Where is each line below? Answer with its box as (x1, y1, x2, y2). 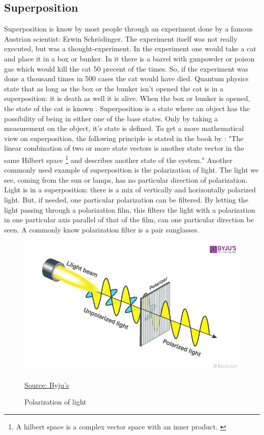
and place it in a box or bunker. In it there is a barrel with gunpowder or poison (4, 53, 255, 63)
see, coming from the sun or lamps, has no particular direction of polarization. (4, 174, 248, 185)
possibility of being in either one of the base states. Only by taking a (4, 113, 218, 123)
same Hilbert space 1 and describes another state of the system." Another (4, 153, 233, 165)
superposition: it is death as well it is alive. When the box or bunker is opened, (4, 93, 250, 104)
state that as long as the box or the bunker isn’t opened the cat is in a (4, 83, 224, 93)
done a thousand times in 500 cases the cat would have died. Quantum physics (4, 73, 249, 84)
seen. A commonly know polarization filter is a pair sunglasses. (4, 224, 200, 235)
